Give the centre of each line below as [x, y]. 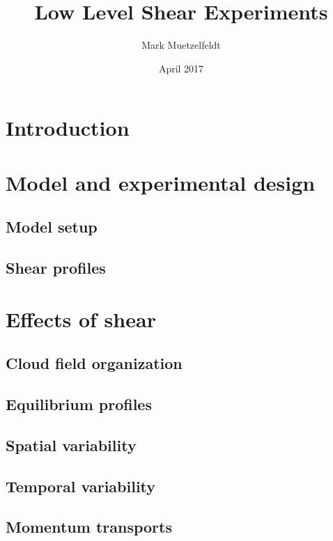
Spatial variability [71, 445]
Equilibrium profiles [79, 403]
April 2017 [181, 68]
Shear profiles [56, 268]
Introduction [68, 128]
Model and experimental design [161, 182]
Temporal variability [81, 486]
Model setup [52, 227]
